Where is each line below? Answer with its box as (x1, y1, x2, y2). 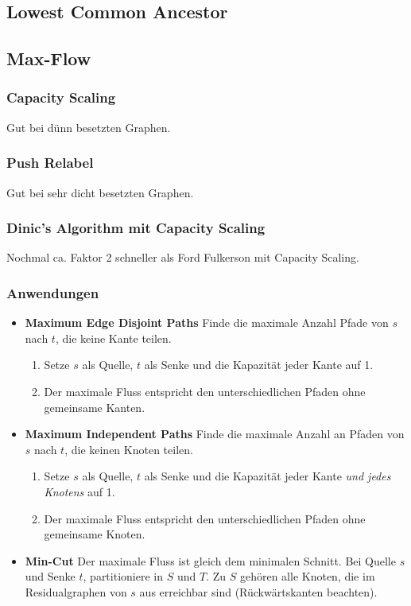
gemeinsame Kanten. (44, 398, 145, 415)
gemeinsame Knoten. (44, 526, 145, 542)
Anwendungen (6, 282, 99, 302)
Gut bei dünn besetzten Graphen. (6, 118, 171, 135)
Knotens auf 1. (44, 483, 115, 499)
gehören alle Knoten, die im (239, 568, 375, 585)
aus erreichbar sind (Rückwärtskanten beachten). (139, 583, 378, 600)
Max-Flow (6, 46, 91, 71)
